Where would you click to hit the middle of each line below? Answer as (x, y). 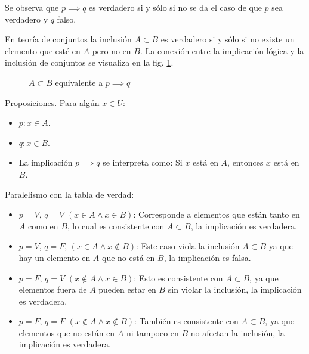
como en (43, 226)
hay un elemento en (55, 257)
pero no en (112, 50)
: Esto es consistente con (178, 277)
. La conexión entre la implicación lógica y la (222, 50)
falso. (67, 19)
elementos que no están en (67, 332)
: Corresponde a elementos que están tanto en (217, 214)
